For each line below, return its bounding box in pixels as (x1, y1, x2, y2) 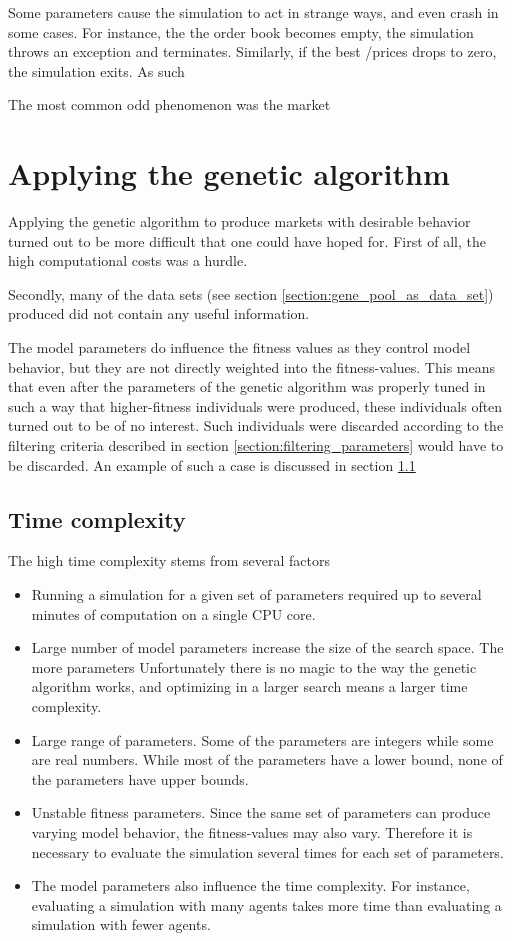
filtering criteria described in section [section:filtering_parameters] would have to (8, 435, 504, 456)
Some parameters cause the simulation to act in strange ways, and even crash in (8, 2, 499, 22)
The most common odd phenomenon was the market (8, 94, 331, 115)
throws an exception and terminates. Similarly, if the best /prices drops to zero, (8, 41, 497, 62)
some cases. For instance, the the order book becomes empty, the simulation (8, 21, 474, 42)
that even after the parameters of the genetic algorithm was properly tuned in (8, 376, 486, 397)
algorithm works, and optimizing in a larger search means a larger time (31, 676, 468, 697)
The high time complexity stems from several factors (8, 550, 330, 571)
